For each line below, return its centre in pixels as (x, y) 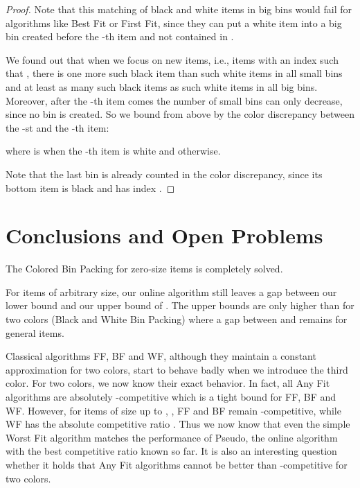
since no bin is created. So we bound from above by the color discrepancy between (180, 114)
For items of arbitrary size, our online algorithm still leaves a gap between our (171, 291)
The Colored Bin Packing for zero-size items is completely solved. (144, 269)
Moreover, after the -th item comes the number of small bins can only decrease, (174, 100)
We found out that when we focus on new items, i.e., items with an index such (172, 59)
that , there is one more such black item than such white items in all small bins (174, 73)
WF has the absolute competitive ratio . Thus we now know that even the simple (178, 424)
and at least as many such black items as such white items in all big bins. (162, 86)
